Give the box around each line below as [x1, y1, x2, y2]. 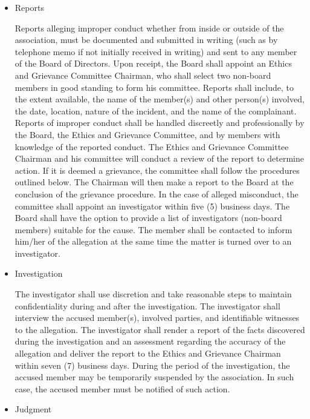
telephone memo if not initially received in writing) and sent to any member [15, 45, 297, 58]
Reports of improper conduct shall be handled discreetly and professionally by [15, 116, 305, 129]
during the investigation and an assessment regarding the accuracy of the [15, 335, 286, 348]
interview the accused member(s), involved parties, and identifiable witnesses [15, 311, 300, 324]
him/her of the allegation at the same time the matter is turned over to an [15, 235, 292, 248]
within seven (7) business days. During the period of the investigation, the [15, 358, 290, 371]
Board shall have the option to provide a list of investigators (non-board [15, 211, 282, 224]
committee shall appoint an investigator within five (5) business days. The [15, 199, 290, 212]
